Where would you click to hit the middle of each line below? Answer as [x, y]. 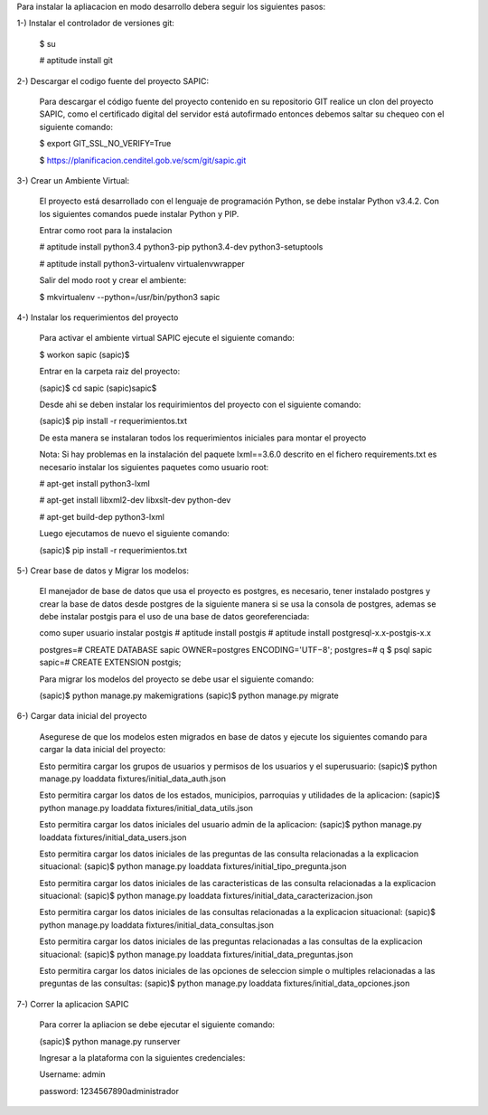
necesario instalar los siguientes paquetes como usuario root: [154, 467]
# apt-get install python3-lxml [95, 483]
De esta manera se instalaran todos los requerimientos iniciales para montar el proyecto [203, 438]
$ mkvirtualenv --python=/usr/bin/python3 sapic [130, 297]
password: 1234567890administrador [109, 1091]
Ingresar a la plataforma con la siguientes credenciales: [142, 1058]
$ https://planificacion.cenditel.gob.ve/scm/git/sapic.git [143, 160]
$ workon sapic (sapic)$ [84, 354]
